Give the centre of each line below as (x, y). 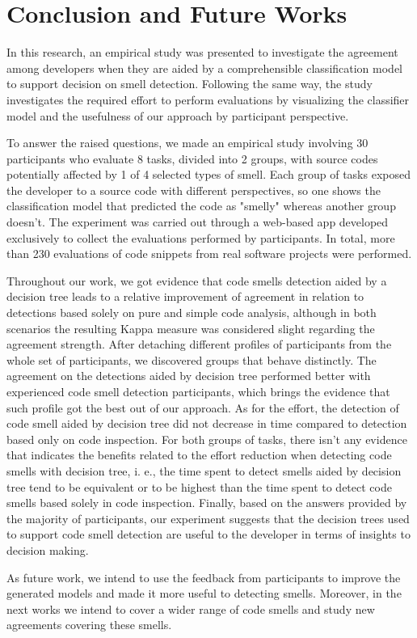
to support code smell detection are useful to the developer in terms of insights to (208, 534)
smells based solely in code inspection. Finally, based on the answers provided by (207, 503)
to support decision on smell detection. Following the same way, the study (190, 84)
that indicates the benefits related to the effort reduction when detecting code (199, 455)
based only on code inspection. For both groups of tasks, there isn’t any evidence (207, 439)
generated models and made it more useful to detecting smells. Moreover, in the (204, 593)
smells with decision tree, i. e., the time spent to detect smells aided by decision (204, 470)
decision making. (48, 549)
